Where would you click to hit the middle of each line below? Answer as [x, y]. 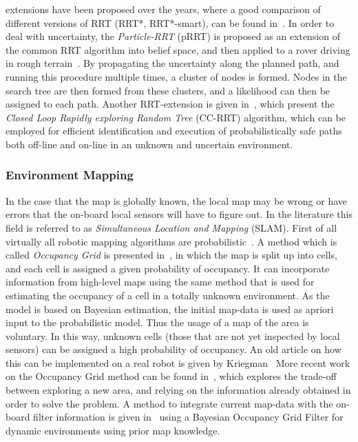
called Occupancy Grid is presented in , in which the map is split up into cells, [171, 255]
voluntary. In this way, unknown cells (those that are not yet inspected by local [173, 335]
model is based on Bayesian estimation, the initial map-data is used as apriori [170, 309]
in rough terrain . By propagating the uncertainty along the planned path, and [172, 63]
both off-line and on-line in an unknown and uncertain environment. [149, 144]
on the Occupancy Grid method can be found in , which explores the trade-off [171, 376]
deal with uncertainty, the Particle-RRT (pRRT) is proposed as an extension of [173, 36]
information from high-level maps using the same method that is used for [160, 282]
